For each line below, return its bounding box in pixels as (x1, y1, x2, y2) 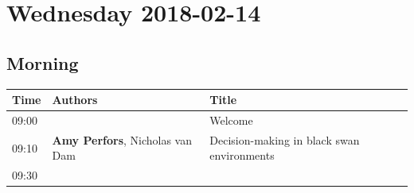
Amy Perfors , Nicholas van (52, 131, 193, 148)
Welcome (209, 111, 253, 128)
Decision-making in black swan (209, 131, 360, 148)
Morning (6, 50, 79, 75)
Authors (52, 91, 98, 108)
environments (209, 147, 275, 164)
